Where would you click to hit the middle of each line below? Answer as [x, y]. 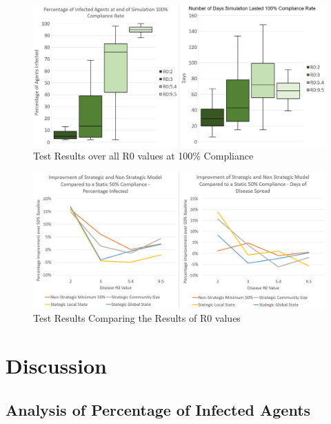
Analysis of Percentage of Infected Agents [158, 409]
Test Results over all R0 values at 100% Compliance [143, 155]
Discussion [56, 365]
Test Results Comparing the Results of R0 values [137, 318]
